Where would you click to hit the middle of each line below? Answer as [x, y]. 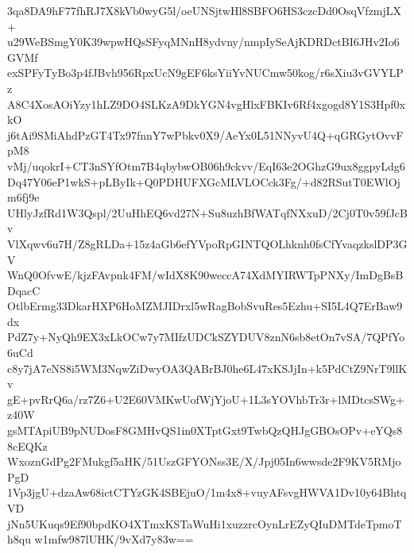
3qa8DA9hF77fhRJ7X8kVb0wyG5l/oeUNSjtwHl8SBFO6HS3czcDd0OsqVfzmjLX [205, 10]
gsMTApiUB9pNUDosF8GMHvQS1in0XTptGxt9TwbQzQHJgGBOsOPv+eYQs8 [205, 430]
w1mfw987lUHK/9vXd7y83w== [114, 539]
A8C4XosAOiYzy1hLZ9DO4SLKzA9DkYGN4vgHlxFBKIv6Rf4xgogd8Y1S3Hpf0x [206, 104]
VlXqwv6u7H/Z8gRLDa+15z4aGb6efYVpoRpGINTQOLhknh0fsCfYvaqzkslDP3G [207, 243]
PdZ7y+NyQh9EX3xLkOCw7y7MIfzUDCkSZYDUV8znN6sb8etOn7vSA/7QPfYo [206, 337]
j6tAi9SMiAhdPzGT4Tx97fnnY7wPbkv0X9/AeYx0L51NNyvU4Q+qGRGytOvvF [205, 134]
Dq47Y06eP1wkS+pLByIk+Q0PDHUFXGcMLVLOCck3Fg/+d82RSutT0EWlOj [204, 181]
